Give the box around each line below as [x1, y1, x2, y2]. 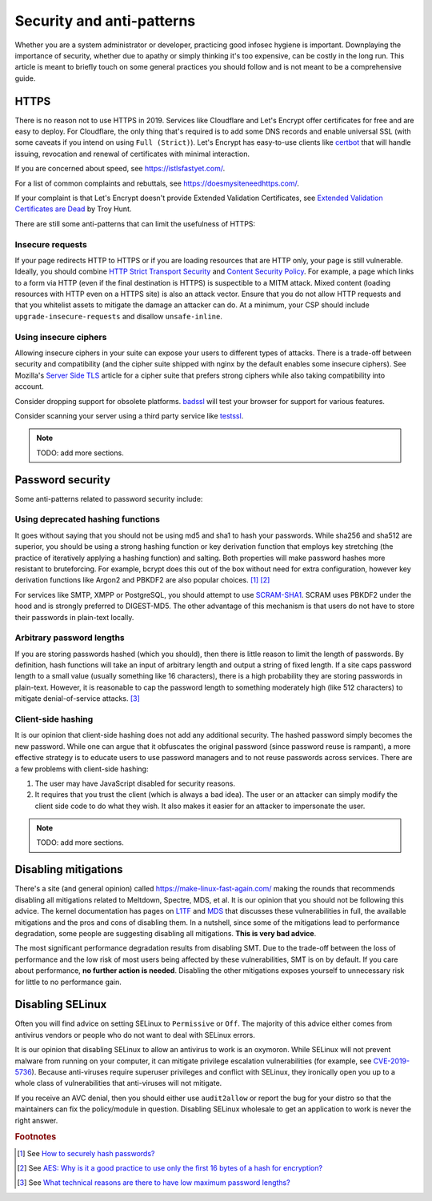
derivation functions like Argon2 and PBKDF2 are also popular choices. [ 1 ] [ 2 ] [14, 575, 270, 585]
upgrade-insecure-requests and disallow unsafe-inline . [14, 311, 223, 321]
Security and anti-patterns [14, 12, 196, 30]
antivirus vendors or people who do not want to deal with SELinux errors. [14, 1030, 255, 1039]
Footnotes [14, 1131, 57, 1143]
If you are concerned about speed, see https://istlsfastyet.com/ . [14, 164, 226, 174]
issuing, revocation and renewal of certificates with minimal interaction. [14, 149, 250, 158]
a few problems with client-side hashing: [14, 764, 149, 774]
